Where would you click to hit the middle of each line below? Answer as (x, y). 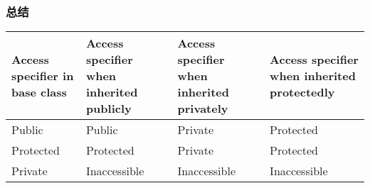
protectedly (302, 92)
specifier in (43, 76)
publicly (109, 109)
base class (39, 92)
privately (203, 109)
